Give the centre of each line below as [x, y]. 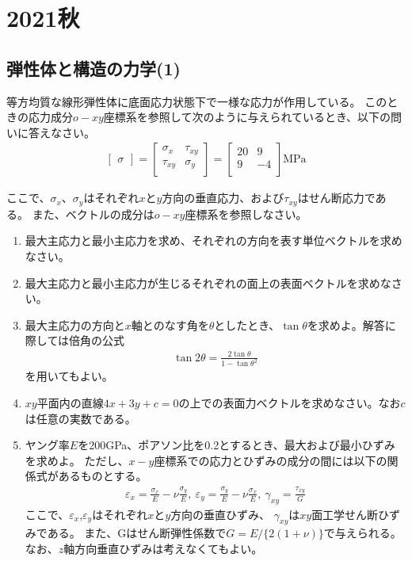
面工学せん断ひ [351, 514]
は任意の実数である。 [80, 418]
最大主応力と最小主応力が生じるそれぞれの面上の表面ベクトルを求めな [208, 282]
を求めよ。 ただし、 [77, 460]
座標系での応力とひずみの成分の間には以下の [271, 460]
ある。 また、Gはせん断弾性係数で [137, 533]
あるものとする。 [103, 476]
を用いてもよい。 [69, 376]
